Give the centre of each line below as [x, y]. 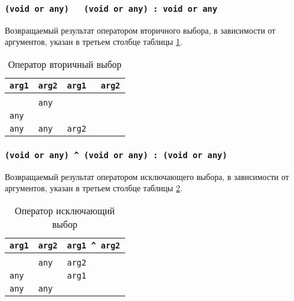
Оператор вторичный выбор [65, 64]
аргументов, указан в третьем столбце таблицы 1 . [94, 42]
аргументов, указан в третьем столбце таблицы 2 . [94, 188]
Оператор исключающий [65, 210]
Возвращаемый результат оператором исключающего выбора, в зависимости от [147, 176]
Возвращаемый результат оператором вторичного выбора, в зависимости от [140, 30]
